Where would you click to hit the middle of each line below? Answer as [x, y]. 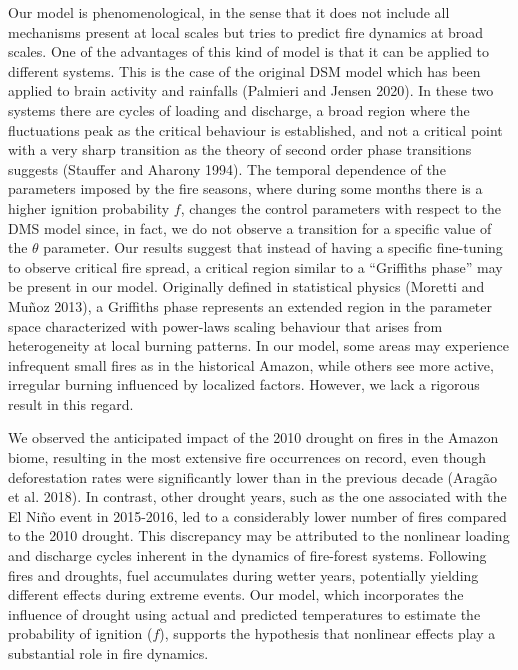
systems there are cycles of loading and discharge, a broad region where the [239, 109]
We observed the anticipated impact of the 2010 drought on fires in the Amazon [253, 437]
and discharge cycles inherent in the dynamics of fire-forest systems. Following [247, 555]
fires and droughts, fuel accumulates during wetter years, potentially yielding [243, 574]
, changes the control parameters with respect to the [341, 207]
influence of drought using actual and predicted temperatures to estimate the [244, 613]
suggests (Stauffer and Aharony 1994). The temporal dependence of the [227, 168]
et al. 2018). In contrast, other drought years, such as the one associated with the [257, 496]
